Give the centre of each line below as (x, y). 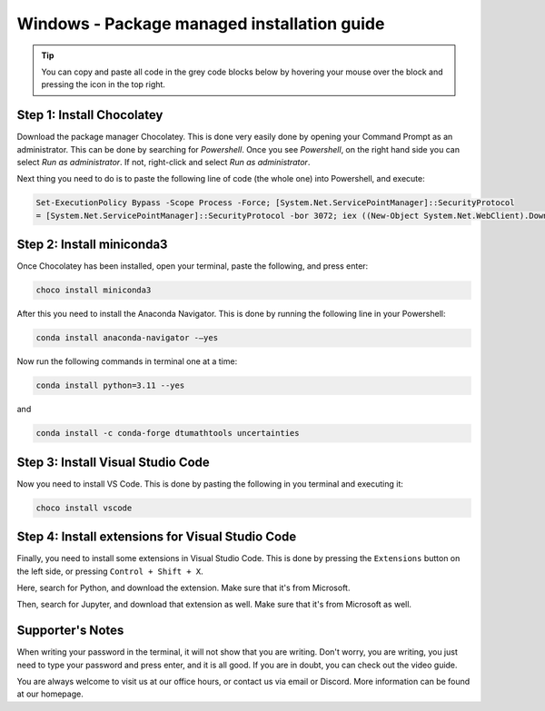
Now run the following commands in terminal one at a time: (127, 361)
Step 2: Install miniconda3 (92, 245)
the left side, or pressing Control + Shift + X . (110, 571)
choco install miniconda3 (94, 290)
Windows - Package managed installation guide (201, 24)
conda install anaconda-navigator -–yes (127, 338)
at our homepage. (50, 694)
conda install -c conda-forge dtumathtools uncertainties (168, 433)
